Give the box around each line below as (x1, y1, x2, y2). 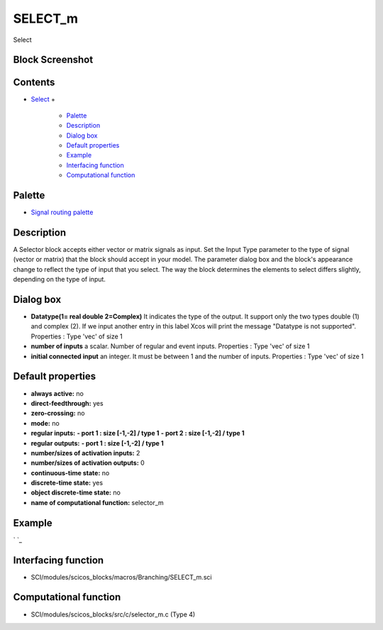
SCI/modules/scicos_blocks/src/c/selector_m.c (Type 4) (30, 610, 196, 619)
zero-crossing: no (30, 409, 85, 418)
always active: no (30, 389, 84, 397)
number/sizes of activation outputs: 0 (30, 458, 145, 468)
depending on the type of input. (13, 275, 106, 284)
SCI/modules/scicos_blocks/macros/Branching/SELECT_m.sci (30, 573, 212, 581)
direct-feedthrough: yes (30, 399, 104, 407)
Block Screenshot (13, 54, 94, 66)
